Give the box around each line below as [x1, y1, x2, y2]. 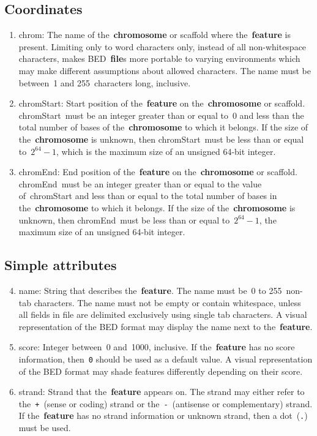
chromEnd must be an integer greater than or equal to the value [18, 177, 262, 190]
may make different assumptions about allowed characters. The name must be [18, 64, 311, 77]
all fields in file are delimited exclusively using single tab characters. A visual [18, 308, 307, 321]
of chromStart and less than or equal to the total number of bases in [18, 189, 277, 202]
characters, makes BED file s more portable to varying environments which [18, 52, 300, 65]
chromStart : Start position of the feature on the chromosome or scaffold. [18, 97, 305, 110]
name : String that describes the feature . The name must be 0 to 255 [18, 284, 282, 296]
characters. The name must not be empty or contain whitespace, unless [34, 296, 301, 309]
